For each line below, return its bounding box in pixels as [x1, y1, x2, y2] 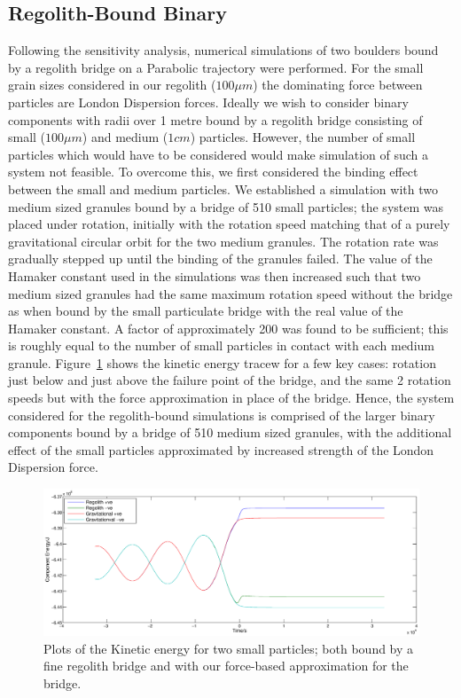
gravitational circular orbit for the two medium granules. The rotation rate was [8, 231, 439, 250]
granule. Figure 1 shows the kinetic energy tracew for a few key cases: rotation [8, 353, 436, 372]
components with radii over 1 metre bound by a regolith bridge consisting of [8, 110, 423, 129]
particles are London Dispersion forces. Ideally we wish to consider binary [8, 92, 409, 111]
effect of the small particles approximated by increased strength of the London [8, 440, 434, 459]
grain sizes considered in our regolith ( [8, 75, 216, 94]
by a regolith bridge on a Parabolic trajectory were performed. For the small [8, 58, 424, 76]
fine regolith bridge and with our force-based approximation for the [43, 656, 409, 675]
